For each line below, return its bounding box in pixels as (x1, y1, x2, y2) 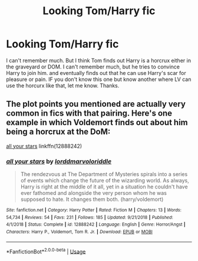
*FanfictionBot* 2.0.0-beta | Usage (6, 247, 86, 255)
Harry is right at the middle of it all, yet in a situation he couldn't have (20, 183, 188, 190)
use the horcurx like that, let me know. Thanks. (6, 81, 120, 89)
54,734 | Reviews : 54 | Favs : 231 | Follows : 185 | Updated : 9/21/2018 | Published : (6, 214, 174, 220)
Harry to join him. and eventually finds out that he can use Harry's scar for (6, 69, 187, 76)
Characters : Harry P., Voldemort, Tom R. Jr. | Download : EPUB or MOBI (6, 229, 153, 235)
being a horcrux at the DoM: (6, 127, 111, 137)
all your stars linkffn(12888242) (6, 142, 82, 149)
